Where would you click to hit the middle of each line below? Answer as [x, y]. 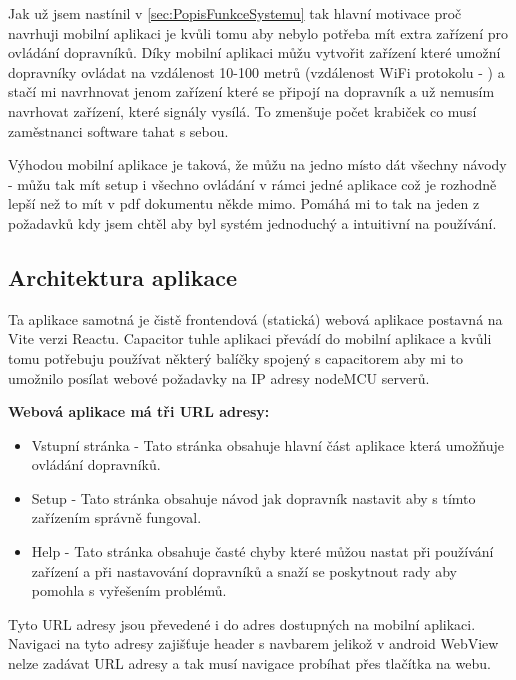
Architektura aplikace [122, 276]
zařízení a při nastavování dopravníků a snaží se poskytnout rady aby [244, 570]
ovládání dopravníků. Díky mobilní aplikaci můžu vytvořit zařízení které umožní [254, 52]
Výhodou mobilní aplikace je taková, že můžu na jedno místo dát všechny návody [257, 164]
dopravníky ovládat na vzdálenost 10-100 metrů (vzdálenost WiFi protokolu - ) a [256, 71]
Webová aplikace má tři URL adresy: [139, 411]
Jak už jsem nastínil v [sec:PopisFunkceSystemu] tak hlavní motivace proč [235, 13]
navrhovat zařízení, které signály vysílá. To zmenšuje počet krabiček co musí [242, 110]
